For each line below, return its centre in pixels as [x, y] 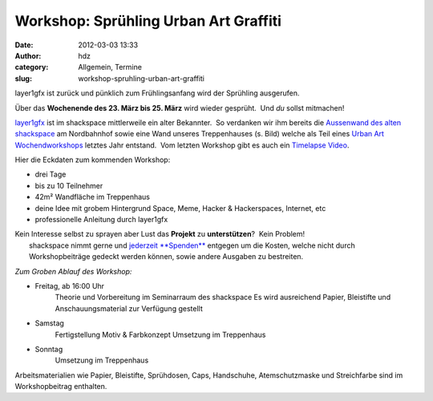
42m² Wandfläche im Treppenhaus [92, 197]
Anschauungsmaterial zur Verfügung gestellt [129, 308]
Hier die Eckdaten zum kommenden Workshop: [93, 160]
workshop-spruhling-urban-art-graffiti [141, 78]
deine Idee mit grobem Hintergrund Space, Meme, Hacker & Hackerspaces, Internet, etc [180, 208]
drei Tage [51, 174]
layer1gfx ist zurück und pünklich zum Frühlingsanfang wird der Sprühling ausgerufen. [157, 93]
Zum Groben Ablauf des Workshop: [73, 271]
